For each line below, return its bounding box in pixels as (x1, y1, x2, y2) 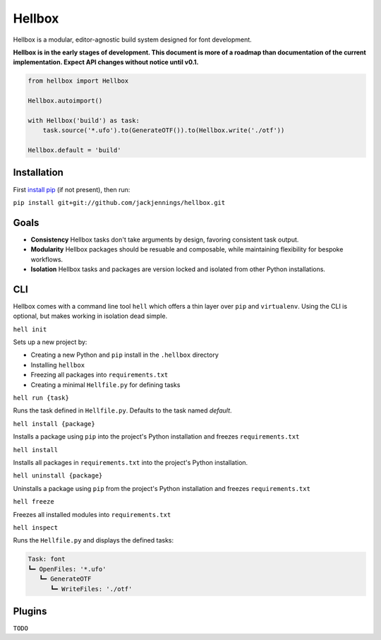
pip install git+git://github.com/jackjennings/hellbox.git (13, 198, 226, 206)
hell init (13, 325, 47, 333)
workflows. (30, 255, 64, 263)
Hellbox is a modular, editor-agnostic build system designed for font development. (13, 35, 252, 44)
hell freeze (13, 498, 54, 506)
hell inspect (13, 523, 59, 531)
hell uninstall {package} (13, 472, 103, 480)
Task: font (28, 555, 66, 563)
